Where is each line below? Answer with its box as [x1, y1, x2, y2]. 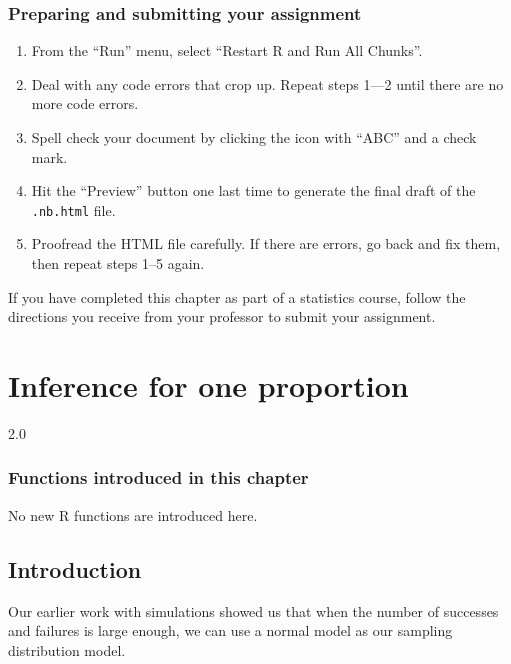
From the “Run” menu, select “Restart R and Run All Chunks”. [31, 40, 423, 61]
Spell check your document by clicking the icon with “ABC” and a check [31, 127, 477, 147]
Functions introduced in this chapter [8, 465, 309, 490]
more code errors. [31, 93, 139, 114]
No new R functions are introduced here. [8, 504, 258, 525]
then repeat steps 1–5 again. [31, 253, 205, 274]
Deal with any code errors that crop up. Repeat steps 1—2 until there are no [31, 73, 504, 94]
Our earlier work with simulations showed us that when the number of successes [8, 600, 499, 621]
